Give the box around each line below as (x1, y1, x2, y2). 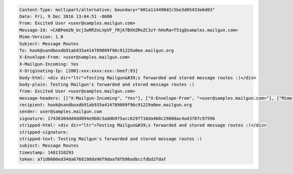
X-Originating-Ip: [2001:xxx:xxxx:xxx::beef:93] (19, 68, 138, 74)
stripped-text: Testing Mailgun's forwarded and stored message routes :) (19, 136, 203, 142)
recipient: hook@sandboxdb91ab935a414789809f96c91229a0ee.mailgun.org (19, 102, 192, 108)
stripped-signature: (19, 129, 68, 135)
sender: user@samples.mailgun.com (19, 109, 102, 114)
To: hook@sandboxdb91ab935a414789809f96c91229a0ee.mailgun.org (19, 48, 174, 53)
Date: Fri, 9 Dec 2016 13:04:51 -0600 (19, 14, 112, 19)
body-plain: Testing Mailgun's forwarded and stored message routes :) (19, 82, 195, 87)
